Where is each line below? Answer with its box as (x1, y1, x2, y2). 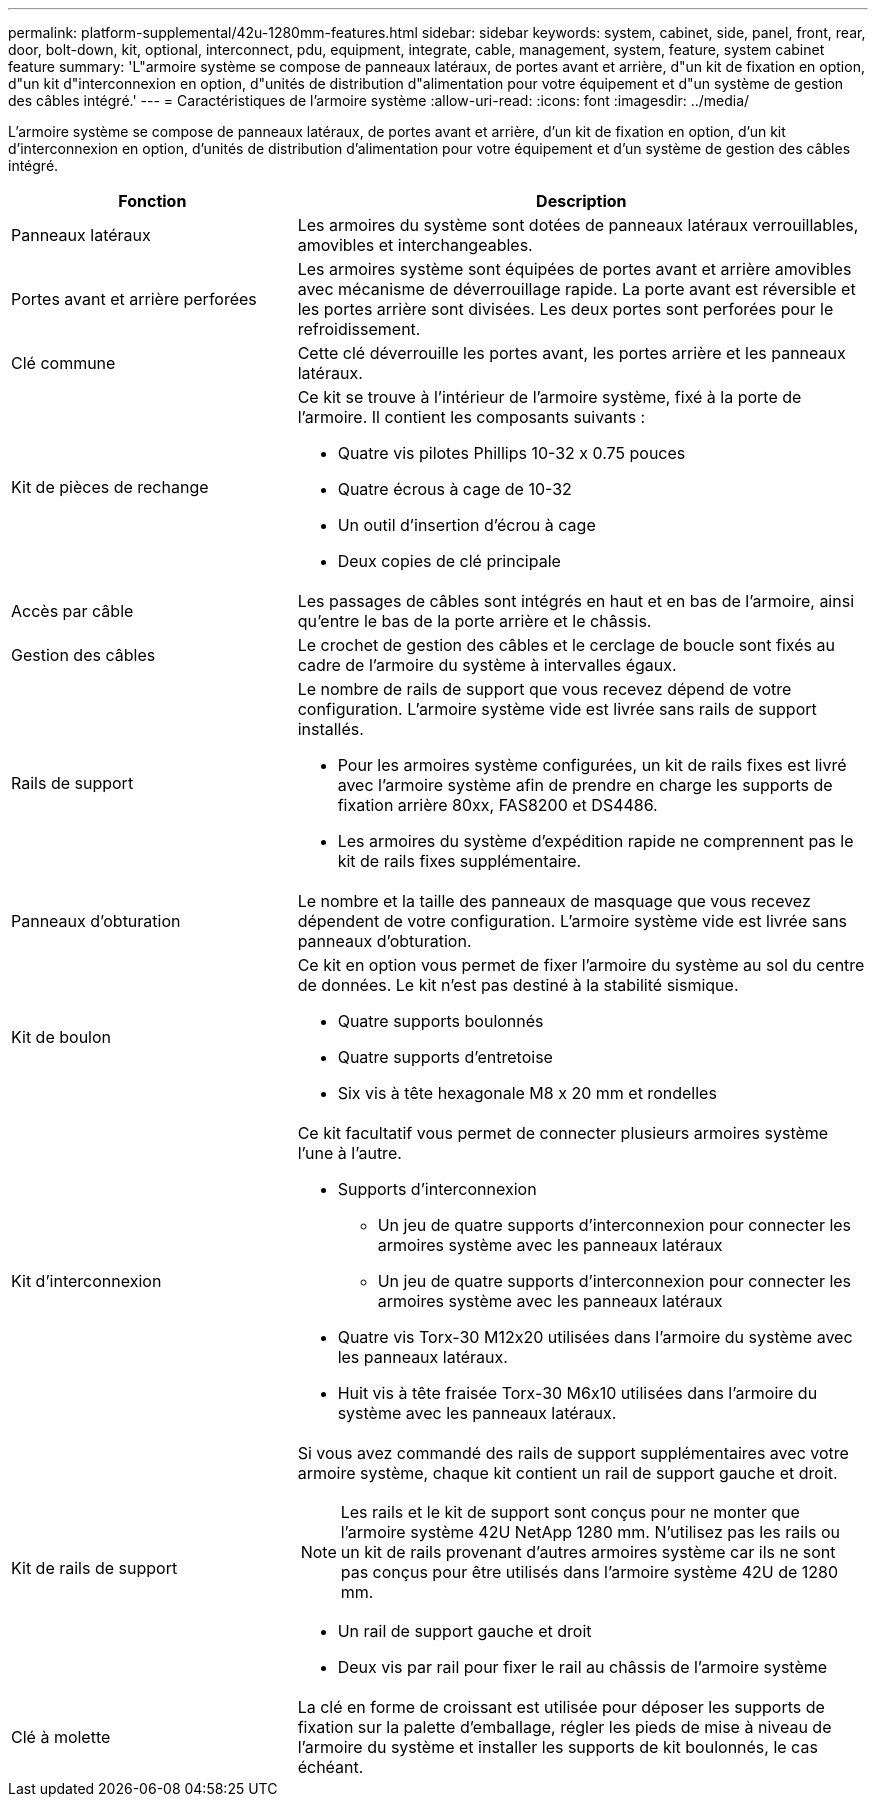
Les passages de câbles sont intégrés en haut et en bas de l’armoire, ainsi (297, 591, 855, 611)
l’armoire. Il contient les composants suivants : (297, 407, 646, 427)
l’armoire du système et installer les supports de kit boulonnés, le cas (297, 1737, 818, 1757)
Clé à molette (11, 1727, 111, 1747)
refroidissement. (297, 319, 421, 339)
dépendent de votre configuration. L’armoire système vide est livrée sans (297, 911, 848, 931)
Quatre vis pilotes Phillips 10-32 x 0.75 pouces (337, 443, 686, 463)
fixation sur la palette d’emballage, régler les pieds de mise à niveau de (297, 1717, 832, 1737)
